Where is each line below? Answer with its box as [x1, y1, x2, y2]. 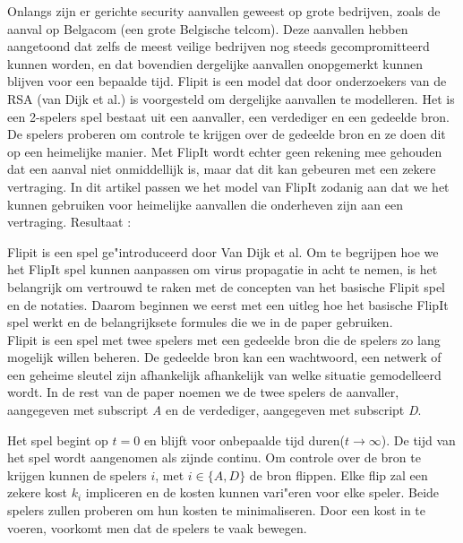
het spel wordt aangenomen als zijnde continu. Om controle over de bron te [7, 448, 421, 467]
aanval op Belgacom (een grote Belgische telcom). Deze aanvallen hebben [7, 19, 408, 38]
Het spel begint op [7, 430, 108, 449]
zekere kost [7, 483, 67, 502]
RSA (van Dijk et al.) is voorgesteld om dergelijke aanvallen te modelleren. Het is [7, 89, 455, 108]
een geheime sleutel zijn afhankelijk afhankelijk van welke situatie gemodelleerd [7, 365, 442, 384]
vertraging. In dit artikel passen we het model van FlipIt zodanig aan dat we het [7, 177, 450, 195]
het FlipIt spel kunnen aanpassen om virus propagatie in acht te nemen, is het [7, 260, 438, 279]
